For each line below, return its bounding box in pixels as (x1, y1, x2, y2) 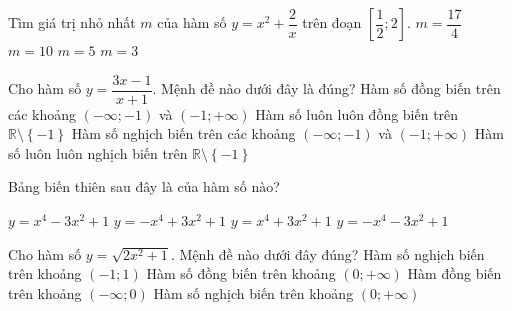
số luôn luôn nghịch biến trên (8, 142, 188, 163)
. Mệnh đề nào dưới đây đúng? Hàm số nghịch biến (170, 243, 485, 264)
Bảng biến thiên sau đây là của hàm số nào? (8, 176, 280, 197)
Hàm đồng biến (407, 263, 502, 284)
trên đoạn (302, 12, 362, 32)
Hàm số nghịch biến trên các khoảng (71, 123, 296, 144)
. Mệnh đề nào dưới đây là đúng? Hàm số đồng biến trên (152, 78, 501, 99)
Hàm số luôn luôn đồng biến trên (255, 103, 459, 124)
